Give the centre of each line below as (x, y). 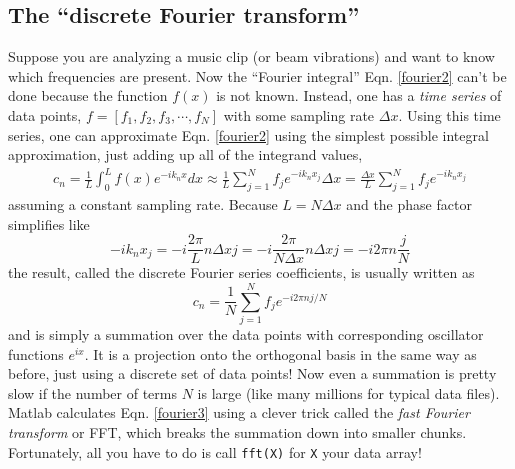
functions (36, 353)
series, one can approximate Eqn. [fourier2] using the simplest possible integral (248, 134)
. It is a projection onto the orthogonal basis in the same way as (280, 353)
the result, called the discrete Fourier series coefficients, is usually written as (241, 272)
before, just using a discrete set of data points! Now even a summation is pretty (252, 373)
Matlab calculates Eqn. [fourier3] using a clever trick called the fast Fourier (239, 412)
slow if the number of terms (92, 392)
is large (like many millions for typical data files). (348, 392)
